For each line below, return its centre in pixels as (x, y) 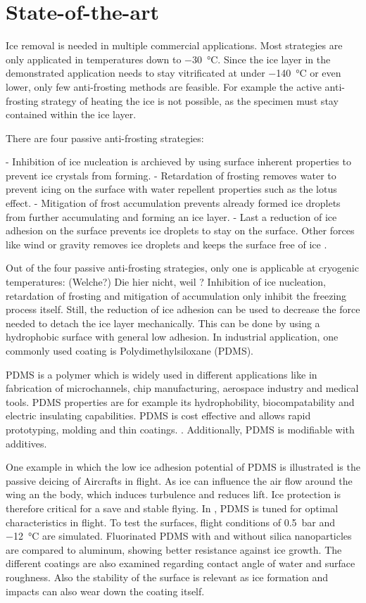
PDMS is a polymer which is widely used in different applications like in (162, 374)
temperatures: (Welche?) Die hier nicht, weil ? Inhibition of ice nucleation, (166, 282)
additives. (26, 443)
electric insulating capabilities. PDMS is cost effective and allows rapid (158, 415)
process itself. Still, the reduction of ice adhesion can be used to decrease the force (183, 309)
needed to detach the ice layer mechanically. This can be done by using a (163, 323)
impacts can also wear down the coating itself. (105, 591)
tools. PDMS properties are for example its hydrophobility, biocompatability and (180, 401)
